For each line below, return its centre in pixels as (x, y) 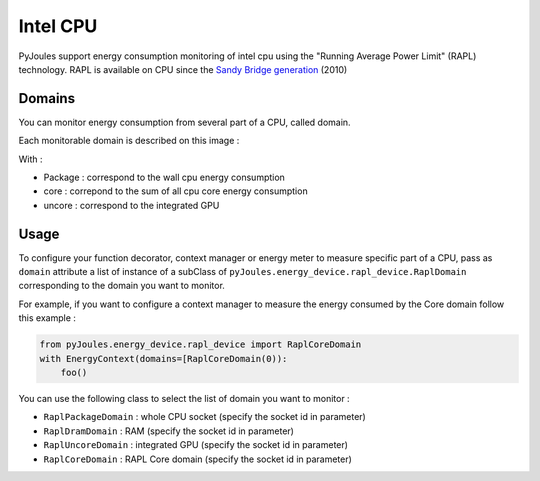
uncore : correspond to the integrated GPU (131, 205)
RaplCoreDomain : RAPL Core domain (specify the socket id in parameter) (197, 459)
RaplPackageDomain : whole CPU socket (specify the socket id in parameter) (205, 417)
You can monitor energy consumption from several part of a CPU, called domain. (184, 122)
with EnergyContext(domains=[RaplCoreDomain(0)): (163, 358)
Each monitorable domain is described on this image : (129, 141)
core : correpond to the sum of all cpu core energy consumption (176, 191)
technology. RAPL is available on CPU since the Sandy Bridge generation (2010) (183, 69)
